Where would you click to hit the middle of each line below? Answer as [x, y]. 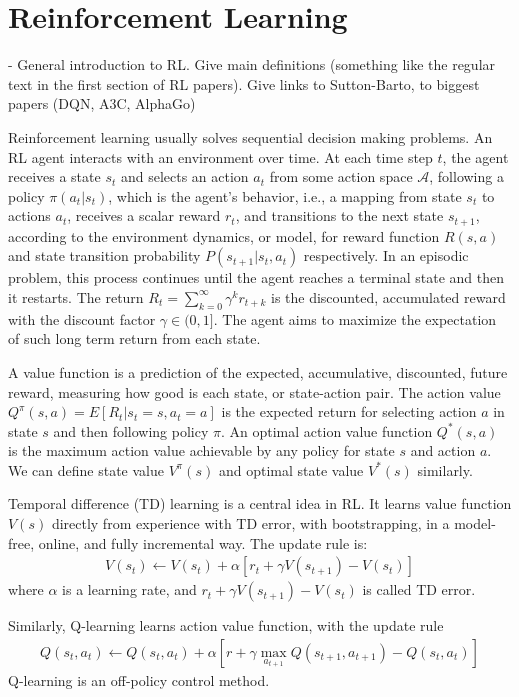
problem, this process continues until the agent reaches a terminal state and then [256, 277]
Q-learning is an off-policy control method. [139, 679]
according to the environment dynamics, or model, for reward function [224, 235]
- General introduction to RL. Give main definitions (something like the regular [252, 64]
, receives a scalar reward [144, 215]
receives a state [54, 176]
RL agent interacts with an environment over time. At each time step [220, 156]
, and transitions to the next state [339, 215]
